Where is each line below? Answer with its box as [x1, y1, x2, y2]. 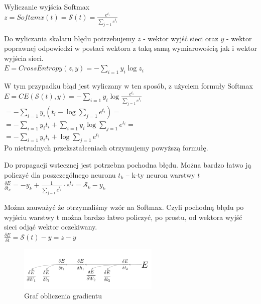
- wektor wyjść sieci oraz [143, 33, 218, 43]
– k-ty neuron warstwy [125, 169, 195, 180]
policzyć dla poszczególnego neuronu [4, 169, 116, 180]
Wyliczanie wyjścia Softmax [4, 2, 90, 12]
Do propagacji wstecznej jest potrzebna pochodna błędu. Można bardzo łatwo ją [4, 160, 251, 170]
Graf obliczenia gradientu [24, 290, 102, 301]
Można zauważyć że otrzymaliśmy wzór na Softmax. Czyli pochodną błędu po [4, 202, 244, 212]
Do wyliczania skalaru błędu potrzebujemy [4, 33, 136, 43]
